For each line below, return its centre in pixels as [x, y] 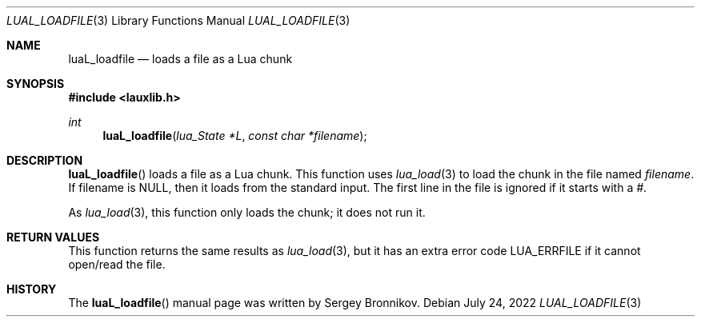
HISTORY [32, 289]
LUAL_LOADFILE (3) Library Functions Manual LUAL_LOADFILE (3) [178, 20]
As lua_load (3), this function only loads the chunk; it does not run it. [247, 212]
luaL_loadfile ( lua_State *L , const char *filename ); [235, 136]
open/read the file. [117, 264]
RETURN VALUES [53, 237]
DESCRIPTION [45, 160]
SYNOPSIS [36, 84]
